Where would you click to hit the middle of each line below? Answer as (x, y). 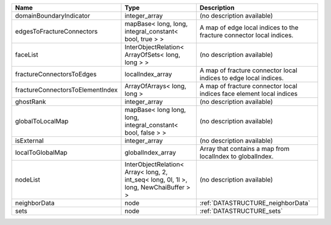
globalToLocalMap (42, 121)
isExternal (29, 141)
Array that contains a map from (245, 149)
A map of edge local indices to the (249, 28)
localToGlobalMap (41, 153)
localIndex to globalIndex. (237, 156)
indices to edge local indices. (242, 78)
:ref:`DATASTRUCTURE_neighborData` (255, 203)
